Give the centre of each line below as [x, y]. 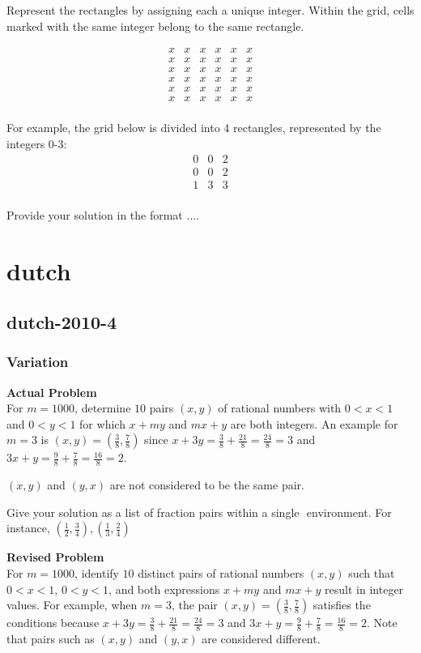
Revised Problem [55, 557]
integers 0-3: [37, 143]
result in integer [364, 589]
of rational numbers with [280, 408]
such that [372, 573]
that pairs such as [51, 639]
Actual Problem [52, 392]
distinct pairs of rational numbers [221, 573]
